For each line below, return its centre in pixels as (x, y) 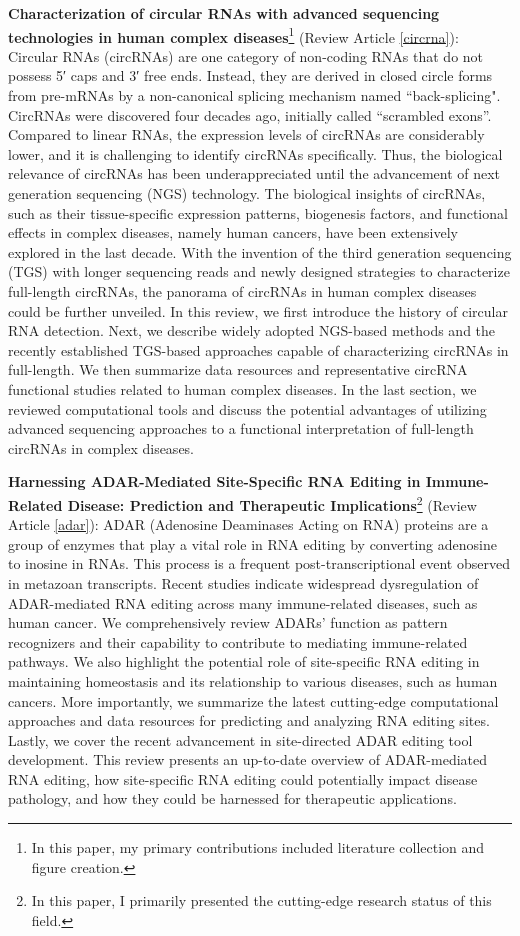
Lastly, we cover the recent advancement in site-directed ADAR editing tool (240, 739)
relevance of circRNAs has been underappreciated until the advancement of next (254, 173)
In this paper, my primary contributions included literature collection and (258, 847)
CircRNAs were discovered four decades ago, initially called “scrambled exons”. (250, 114)
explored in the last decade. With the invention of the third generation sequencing (260, 251)
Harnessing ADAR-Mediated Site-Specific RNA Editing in (214, 481)
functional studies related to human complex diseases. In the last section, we (242, 388)
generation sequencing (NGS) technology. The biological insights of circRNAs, (247, 193)
